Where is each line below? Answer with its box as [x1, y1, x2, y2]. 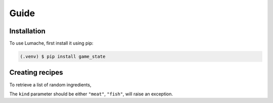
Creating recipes [9, 68, 63, 77]
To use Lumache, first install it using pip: [9, 40, 94, 46]
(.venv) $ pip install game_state [20, 54, 106, 60]
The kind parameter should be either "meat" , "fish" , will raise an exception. [9, 91, 173, 97]
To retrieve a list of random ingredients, [9, 81, 92, 88]
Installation [9, 27, 45, 35]
